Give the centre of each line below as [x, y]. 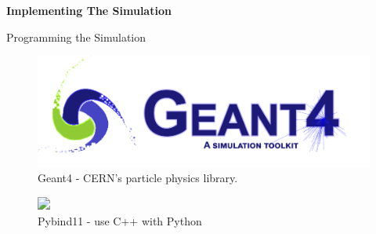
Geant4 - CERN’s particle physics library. [138, 178]
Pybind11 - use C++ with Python [120, 220]
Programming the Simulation [76, 37]
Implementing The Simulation [89, 10]
